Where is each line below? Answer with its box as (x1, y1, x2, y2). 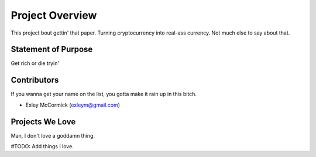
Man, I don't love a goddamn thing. (11, 132, 95, 139)
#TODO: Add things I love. (11, 143, 74, 150)
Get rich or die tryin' (11, 60, 60, 67)
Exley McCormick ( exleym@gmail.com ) (25, 101, 120, 108)
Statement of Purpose (11, 45, 93, 54)
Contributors (11, 75, 59, 85)
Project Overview (11, 9, 97, 22)
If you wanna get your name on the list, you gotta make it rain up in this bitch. (11, 91, 197, 98)
